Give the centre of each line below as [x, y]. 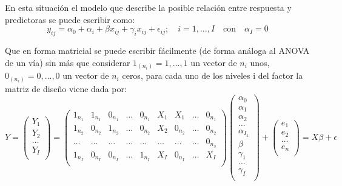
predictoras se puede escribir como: [70, 19]
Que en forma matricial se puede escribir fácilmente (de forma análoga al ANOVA [157, 50]
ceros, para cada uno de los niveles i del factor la [213, 75]
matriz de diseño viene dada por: [66, 88]
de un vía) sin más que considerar [68, 62]
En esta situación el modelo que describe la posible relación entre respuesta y [148, 7]
